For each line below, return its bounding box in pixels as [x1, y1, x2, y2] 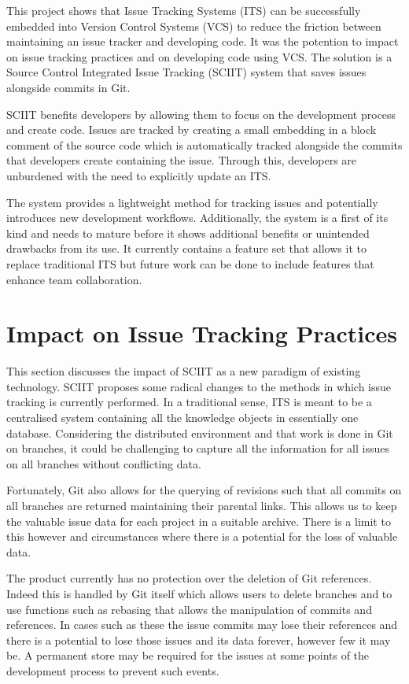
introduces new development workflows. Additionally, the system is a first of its [6, 209, 389, 226]
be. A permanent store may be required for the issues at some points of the [6, 647, 370, 664]
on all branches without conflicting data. [6, 455, 201, 471]
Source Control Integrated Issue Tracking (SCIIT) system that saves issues [6, 64, 367, 80]
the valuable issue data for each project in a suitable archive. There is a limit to [6, 512, 391, 529]
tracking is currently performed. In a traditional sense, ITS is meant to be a [6, 394, 372, 410]
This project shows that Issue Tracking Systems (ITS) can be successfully [6, 2, 361, 18]
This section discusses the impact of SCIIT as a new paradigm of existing [6, 363, 361, 379]
